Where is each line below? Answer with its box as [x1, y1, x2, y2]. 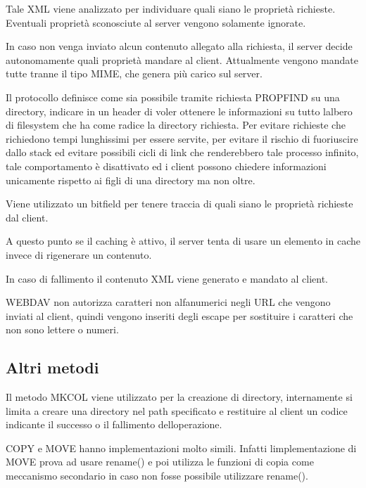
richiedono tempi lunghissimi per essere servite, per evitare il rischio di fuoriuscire [6, 131, 358, 146]
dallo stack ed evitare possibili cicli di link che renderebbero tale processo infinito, [6, 145, 359, 160]
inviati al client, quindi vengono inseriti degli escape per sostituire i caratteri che [6, 308, 353, 323]
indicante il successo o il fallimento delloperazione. [6, 417, 222, 432]
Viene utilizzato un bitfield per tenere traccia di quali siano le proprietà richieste [6, 196, 353, 211]
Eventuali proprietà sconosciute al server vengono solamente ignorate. [6, 15, 306, 30]
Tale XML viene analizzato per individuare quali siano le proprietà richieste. [6, 1, 336, 15]
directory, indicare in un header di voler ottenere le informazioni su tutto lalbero [6, 103, 353, 118]
